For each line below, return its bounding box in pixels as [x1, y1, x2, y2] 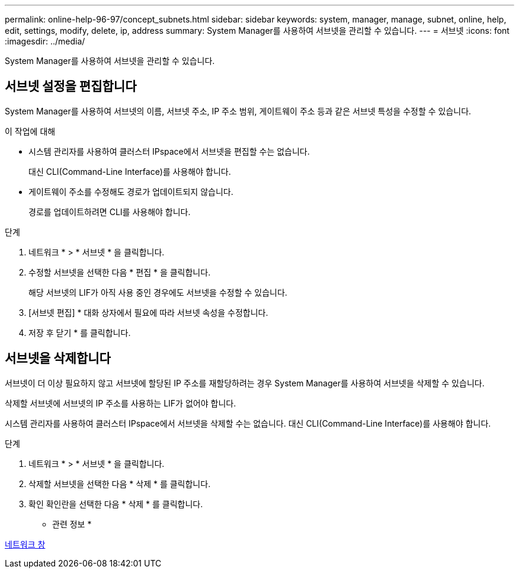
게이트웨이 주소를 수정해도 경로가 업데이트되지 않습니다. [28, 186, 233, 197]
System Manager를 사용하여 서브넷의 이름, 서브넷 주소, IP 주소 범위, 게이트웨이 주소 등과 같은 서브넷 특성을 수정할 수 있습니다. [5, 105, 472, 116]
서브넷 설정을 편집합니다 [5, 79, 137, 94]
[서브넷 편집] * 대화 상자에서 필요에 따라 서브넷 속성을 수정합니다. [28, 307, 268, 318]
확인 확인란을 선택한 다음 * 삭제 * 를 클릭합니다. [28, 498, 203, 509]
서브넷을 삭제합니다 [5, 351, 111, 366]
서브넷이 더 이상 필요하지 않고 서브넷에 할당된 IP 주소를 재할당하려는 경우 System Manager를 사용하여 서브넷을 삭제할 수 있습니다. [5, 377, 485, 388]
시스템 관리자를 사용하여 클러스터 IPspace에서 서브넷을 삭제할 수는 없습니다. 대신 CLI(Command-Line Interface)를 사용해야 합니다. [5, 418, 491, 428]
